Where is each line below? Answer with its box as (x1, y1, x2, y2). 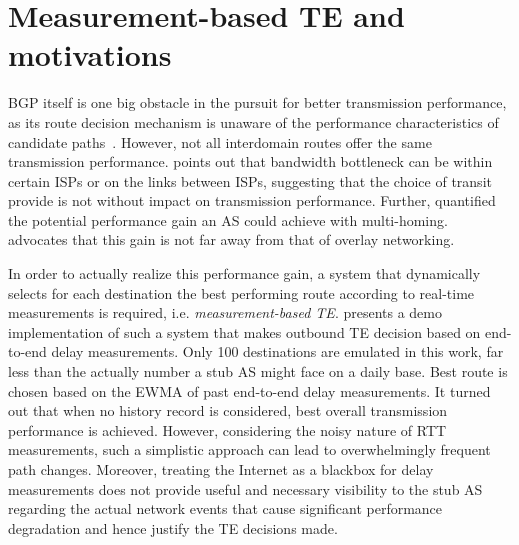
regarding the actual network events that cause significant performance (8, 498, 443, 519)
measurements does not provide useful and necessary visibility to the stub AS (8, 478, 483, 499)
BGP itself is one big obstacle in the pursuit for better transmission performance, (8, 92, 507, 113)
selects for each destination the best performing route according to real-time (8, 282, 475, 303)
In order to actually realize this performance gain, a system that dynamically (8, 263, 481, 284)
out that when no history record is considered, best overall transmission (8, 400, 448, 421)
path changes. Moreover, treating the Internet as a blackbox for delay (8, 459, 434, 479)
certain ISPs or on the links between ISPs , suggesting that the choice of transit (8, 170, 492, 191)
